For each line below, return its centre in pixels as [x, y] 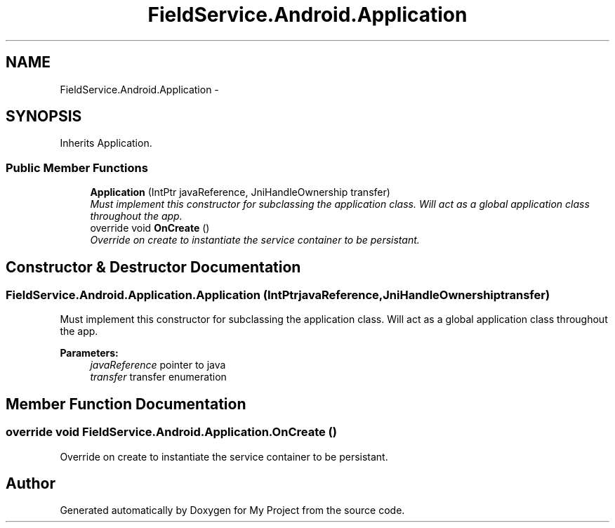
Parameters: [89, 353]
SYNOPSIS [44, 117]
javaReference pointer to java [158, 365]
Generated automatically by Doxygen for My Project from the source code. [232, 510]
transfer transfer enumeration [158, 377]
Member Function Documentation [126, 404]
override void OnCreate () [150, 228]
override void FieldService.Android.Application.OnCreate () [171, 432]
